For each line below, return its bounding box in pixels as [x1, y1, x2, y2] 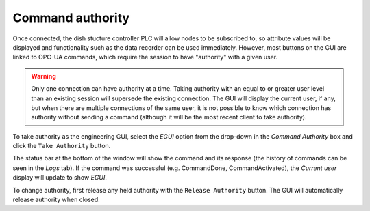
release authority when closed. [12, 195, 101, 204]
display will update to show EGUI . [12, 173, 108, 182]
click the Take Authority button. [12, 142, 111, 150]
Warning [31, 72, 56, 80]
